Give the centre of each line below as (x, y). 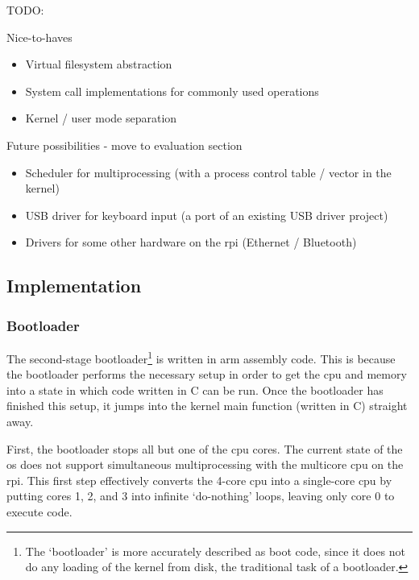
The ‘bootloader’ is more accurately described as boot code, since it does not (215, 551)
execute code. (39, 511)
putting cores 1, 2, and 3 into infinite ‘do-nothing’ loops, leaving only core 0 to (201, 496)
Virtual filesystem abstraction (99, 64)
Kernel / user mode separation (101, 118)
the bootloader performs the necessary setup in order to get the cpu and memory (207, 374)
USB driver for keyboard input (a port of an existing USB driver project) (207, 215)
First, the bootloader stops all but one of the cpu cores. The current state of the (205, 448)
